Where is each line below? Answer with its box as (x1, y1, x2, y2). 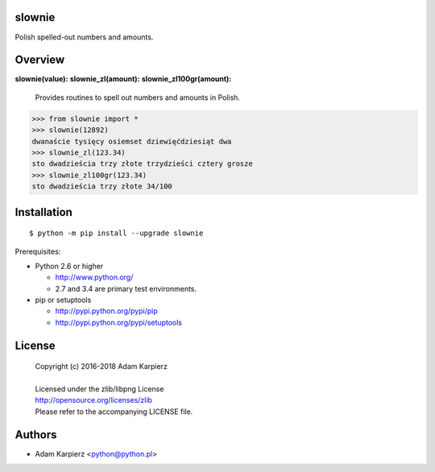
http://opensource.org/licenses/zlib (35, 395, 153, 405)
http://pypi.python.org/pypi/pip (55, 306, 158, 316)
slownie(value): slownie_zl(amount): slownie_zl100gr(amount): (14, 74, 232, 84)
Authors (14, 428, 57, 441)
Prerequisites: (14, 246, 61, 256)
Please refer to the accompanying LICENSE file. (35, 407, 193, 416)
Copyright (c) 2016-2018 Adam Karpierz (35, 362, 168, 371)
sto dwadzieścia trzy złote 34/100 (31, 182, 172, 191)
